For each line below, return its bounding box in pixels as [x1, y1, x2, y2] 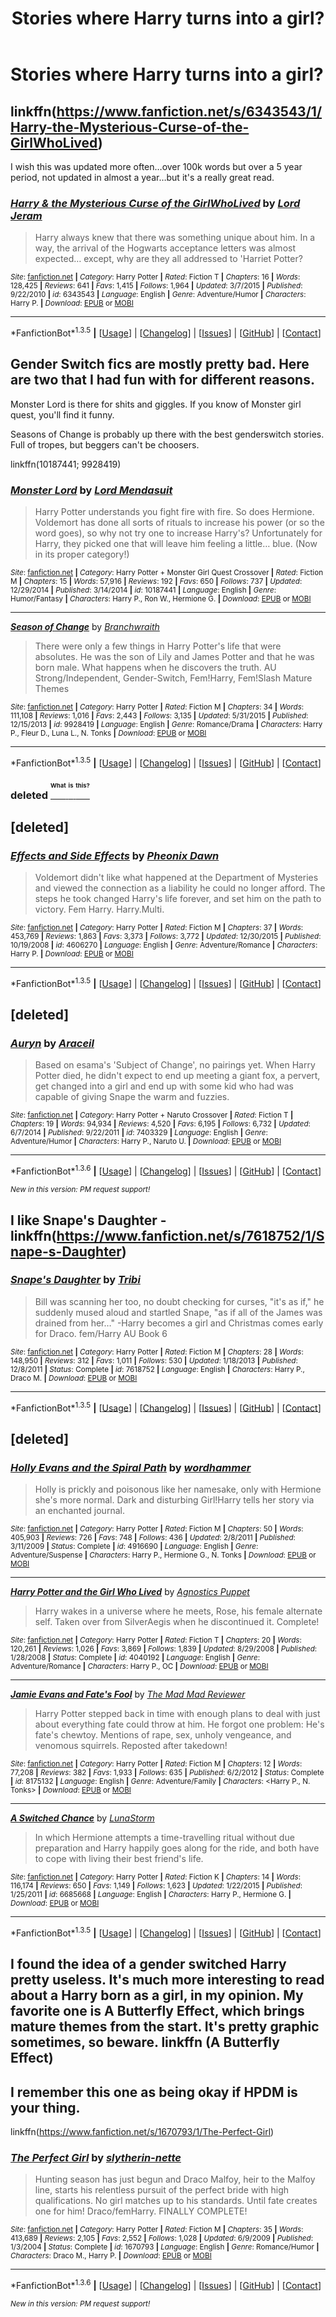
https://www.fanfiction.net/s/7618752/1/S [56, 1227, 325, 1244]
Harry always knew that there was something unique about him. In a [34, 232, 316, 244]
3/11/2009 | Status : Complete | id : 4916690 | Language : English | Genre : [10, 1542, 259, 1552]
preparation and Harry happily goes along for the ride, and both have [34, 1842, 320, 1854]
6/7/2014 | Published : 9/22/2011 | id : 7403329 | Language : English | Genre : [10, 1128, 268, 1138]
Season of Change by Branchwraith [10, 621, 160, 633]
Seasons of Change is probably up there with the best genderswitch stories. [10, 428, 325, 440]
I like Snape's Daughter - [10, 1212, 167, 1229]
